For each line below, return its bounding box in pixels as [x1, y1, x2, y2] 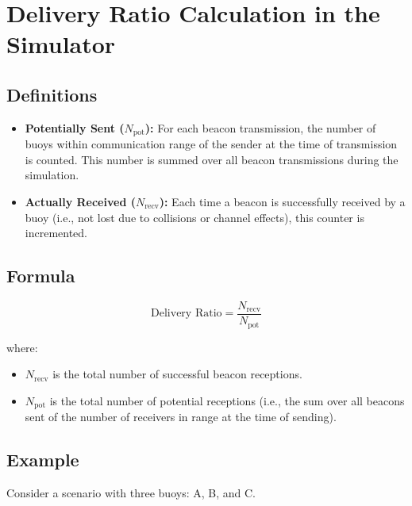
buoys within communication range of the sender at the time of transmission [25, 136, 398, 152]
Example [6, 447, 79, 472]
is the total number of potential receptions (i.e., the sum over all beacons [49, 392, 405, 408]
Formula [6, 263, 75, 288]
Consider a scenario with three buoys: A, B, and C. [6, 484, 256, 500]
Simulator [6, 28, 116, 60]
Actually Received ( [25, 194, 136, 209]
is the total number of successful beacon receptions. [52, 366, 302, 382]
